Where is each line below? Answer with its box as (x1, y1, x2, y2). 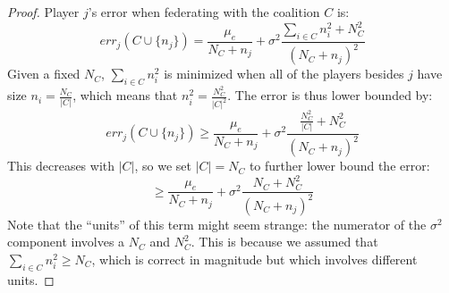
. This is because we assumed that (191, 232, 378, 251)
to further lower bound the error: (249, 156, 430, 175)
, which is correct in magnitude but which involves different (91, 249, 418, 268)
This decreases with (7, 156, 115, 175)
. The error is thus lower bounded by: (227, 86, 433, 105)
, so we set (134, 156, 192, 175)
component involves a (7, 232, 125, 251)
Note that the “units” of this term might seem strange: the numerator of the (7, 214, 427, 233)
